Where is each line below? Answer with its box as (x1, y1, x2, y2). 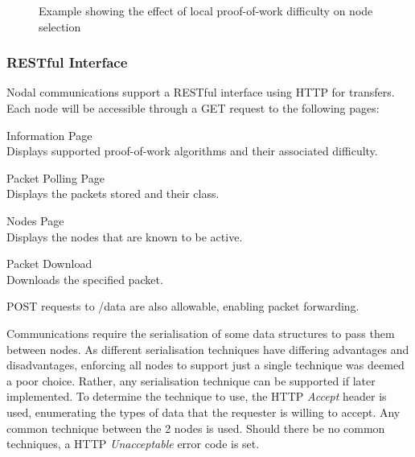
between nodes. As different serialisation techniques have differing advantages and (6, 340, 409, 357)
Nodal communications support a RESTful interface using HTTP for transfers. (6, 84, 395, 101)
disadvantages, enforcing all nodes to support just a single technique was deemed (6, 356, 405, 373)
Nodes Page (6, 212, 64, 228)
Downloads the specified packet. (6, 270, 163, 287)
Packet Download (6, 255, 92, 272)
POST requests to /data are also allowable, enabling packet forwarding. (6, 298, 360, 315)
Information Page (6, 126, 92, 143)
